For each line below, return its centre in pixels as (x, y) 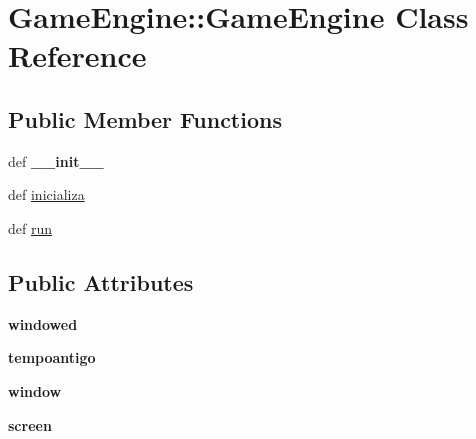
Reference (77, 55)
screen (30, 424)
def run (30, 227)
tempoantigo (52, 357)
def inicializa (46, 194)
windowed (43, 323)
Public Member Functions (145, 118)
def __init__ (56, 160)
